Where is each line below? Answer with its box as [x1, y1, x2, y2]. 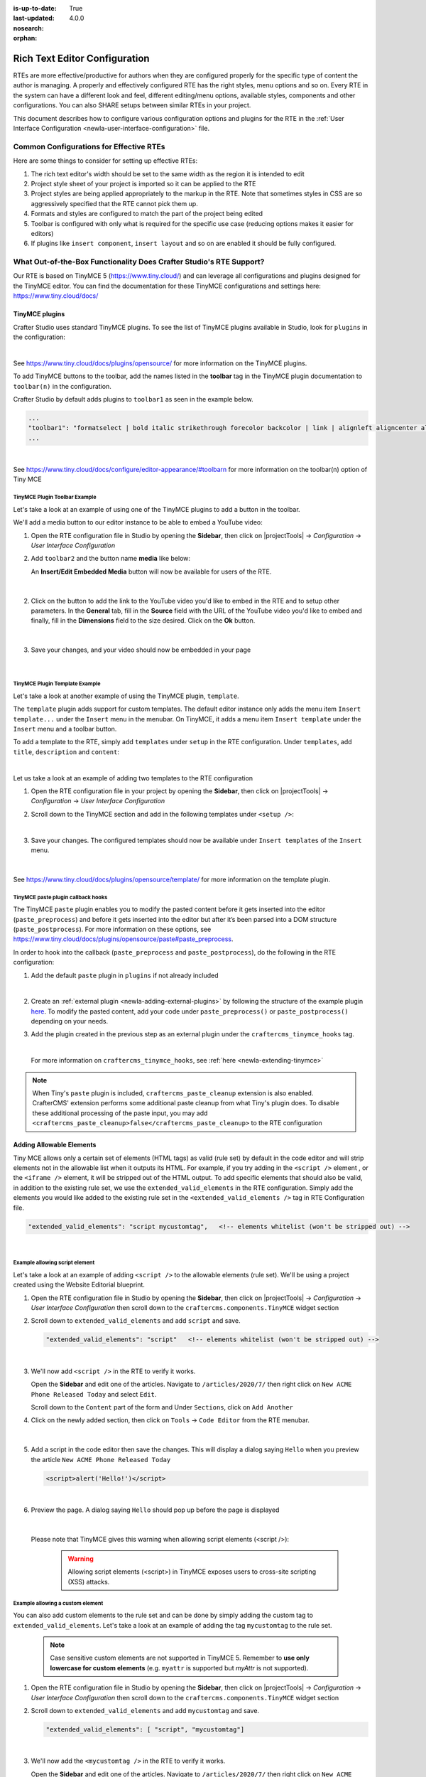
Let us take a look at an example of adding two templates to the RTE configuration [13, 773, 253, 782]
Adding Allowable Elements [13, 1141, 97, 1149]
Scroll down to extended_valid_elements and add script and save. [31, 1316, 241, 1325]
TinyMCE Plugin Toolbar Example [13, 494, 97, 501]
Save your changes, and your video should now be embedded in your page [31, 645, 251, 654]
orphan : [13, 34, 38, 43]
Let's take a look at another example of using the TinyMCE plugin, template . [13, 692, 239, 700]
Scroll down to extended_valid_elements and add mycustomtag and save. [31, 1706, 259, 1714]
